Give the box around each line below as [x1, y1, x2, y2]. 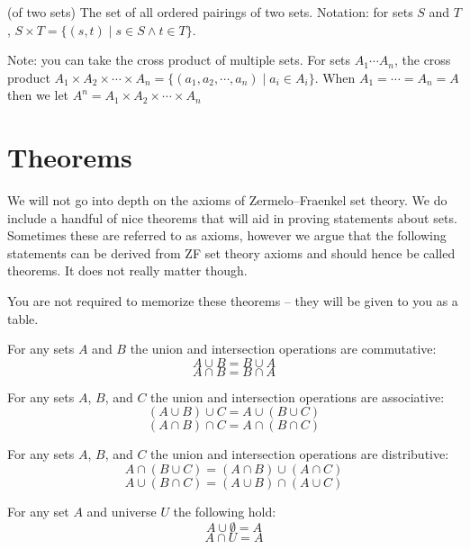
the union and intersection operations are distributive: [150, 445, 449, 463]
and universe [86, 502, 157, 521]
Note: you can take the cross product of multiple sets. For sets [7, 50, 351, 69]
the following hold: [173, 502, 276, 521]
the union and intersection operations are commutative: [130, 339, 437, 358]
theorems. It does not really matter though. [7, 261, 248, 280]
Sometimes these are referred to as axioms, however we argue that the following [7, 226, 447, 245]
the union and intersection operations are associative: [150, 387, 445, 406]
